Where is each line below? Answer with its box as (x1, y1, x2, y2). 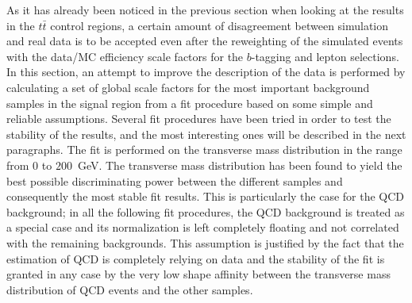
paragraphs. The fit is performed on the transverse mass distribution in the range (6, 141, 402, 158)
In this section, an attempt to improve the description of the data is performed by (6, 63, 406, 80)
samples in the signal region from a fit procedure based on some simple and (6, 94, 373, 111)
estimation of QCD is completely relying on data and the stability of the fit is (6, 250, 385, 267)
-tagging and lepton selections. (251, 48, 399, 64)
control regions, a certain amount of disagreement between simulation (50, 17, 389, 33)
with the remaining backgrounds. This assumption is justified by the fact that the (6, 234, 404, 251)
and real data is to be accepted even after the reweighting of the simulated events (6, 33, 403, 49)
